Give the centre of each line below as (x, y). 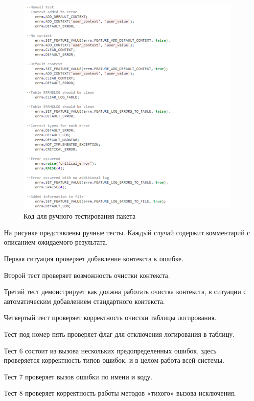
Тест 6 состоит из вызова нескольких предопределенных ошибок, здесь (110, 350)
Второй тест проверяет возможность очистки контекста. (87, 275)
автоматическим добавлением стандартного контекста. (84, 301)
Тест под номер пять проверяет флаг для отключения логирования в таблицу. (119, 334)
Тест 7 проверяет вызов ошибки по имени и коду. (78, 376)
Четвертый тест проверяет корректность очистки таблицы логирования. (110, 317)
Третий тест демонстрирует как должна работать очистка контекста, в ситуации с (125, 291)
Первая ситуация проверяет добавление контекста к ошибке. (94, 258)
